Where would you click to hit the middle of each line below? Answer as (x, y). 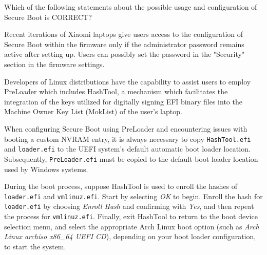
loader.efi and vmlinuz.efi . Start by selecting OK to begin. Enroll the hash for (133, 196)
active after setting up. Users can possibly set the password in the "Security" (125, 54)
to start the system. (35, 246)
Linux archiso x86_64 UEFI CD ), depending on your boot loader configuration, (130, 236)
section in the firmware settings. (54, 64)
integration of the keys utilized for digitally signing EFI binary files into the (123, 101)
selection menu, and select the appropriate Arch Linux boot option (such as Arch (132, 226)
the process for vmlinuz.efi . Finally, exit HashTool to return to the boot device (131, 216)
